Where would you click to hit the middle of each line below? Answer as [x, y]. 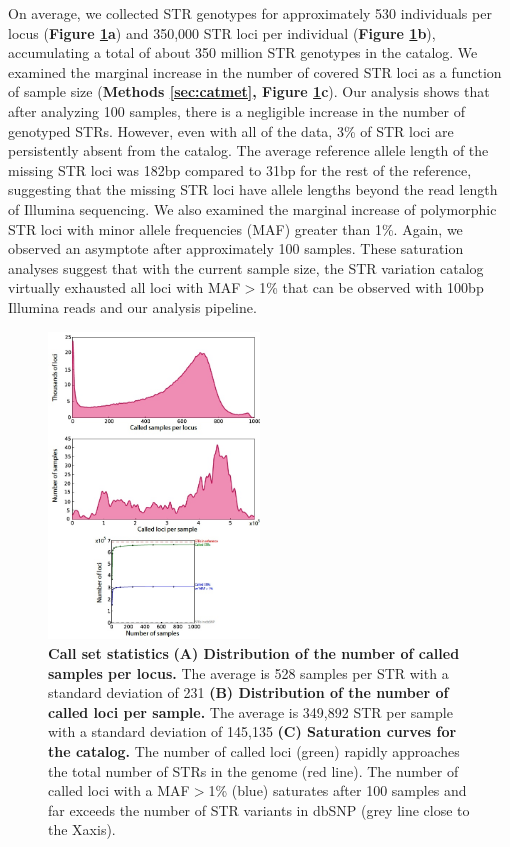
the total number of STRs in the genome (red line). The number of [253, 770]
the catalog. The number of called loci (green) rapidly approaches [254, 750]
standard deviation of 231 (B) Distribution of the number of [248, 692]
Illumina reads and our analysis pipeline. [132, 306]
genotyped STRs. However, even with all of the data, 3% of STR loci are [231, 130]
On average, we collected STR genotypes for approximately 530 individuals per [250, 13]
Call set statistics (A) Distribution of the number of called [254, 652]
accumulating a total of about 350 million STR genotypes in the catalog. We [243, 52]
